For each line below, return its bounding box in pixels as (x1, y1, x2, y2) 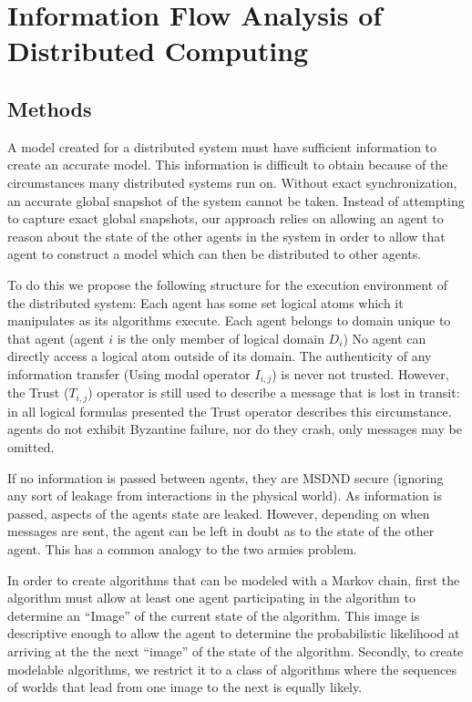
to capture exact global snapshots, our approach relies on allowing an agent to (7, 209, 444, 228)
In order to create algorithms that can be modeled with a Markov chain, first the (7, 570, 460, 589)
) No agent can (343, 328, 426, 347)
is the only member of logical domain (117, 328, 324, 347)
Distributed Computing (7, 32, 309, 69)
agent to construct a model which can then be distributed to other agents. (7, 244, 422, 263)
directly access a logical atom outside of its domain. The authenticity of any (7, 346, 432, 366)
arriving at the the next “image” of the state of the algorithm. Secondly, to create (7, 641, 464, 660)
